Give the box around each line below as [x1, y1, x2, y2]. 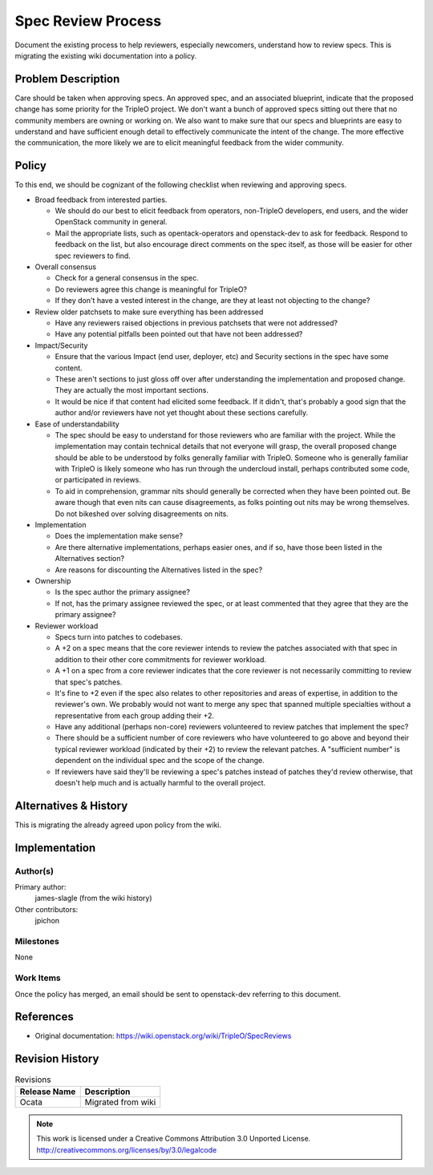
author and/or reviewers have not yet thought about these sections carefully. [55, 408, 309, 418]
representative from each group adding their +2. [55, 710, 215, 721]
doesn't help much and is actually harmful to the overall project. [55, 778, 266, 788]
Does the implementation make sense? [55, 531, 184, 541]
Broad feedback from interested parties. [34, 195, 168, 204]
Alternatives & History [14, 798, 128, 813]
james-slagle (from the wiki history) [34, 894, 152, 903]
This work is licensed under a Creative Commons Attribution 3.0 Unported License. [36, 1134, 311, 1144]
